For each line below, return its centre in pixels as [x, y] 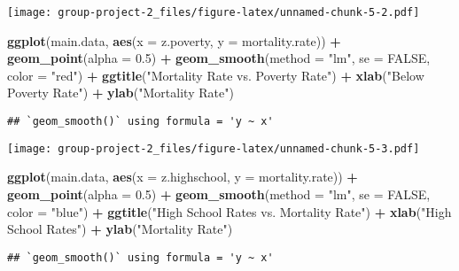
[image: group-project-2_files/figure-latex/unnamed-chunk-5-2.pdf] [214, 12]
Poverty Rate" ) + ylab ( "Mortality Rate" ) [121, 93]
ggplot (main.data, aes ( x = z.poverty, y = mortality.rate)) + [174, 40]
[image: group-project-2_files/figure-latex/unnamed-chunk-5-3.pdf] [214, 148]
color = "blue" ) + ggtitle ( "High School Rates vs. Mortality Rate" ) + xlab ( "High [229, 211]
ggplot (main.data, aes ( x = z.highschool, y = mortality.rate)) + [183, 177]
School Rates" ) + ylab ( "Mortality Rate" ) [120, 229]
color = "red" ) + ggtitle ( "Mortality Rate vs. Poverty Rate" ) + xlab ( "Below [216, 75]
